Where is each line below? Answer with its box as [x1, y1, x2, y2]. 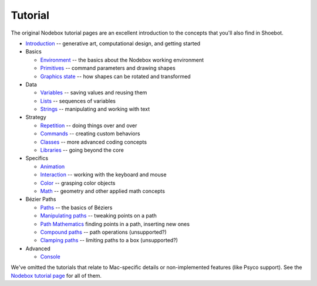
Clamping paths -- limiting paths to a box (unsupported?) [40, 237, 178, 244]
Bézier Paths [25, 196, 56, 203]
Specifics [25, 155, 49, 162]
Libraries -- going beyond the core [40, 147, 124, 154]
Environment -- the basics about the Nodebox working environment [40, 56, 204, 63]
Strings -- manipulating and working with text [40, 105, 150, 113]
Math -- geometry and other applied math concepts [40, 188, 166, 195]
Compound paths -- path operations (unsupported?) [40, 229, 167, 236]
